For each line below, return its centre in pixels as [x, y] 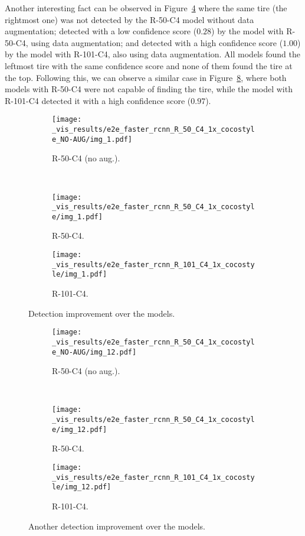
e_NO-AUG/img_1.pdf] [92, 139]
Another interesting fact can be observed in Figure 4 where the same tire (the [146, 8]
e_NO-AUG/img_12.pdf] [94, 352]
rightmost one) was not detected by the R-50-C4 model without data [129, 19]
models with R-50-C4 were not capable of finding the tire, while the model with [149, 89]
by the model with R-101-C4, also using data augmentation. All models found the [152, 54]
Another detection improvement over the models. [117, 526]
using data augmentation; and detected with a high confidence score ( [157, 42]
